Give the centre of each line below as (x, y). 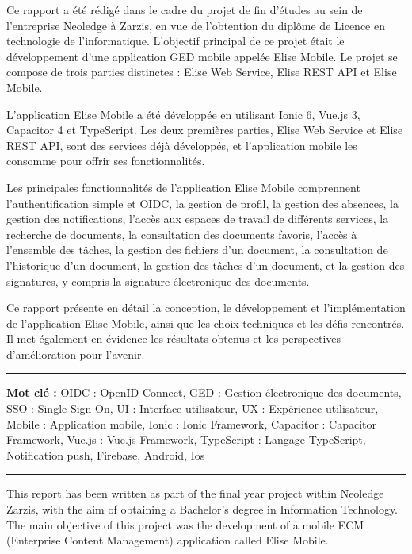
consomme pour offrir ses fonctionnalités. (106, 161)
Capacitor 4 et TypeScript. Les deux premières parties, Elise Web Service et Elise (205, 130)
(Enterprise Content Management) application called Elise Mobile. (168, 540)
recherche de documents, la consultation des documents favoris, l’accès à (182, 234)
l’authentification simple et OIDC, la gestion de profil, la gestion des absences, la (202, 203)
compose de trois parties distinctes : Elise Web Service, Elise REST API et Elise (202, 72)
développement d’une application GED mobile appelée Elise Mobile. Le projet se (202, 56)
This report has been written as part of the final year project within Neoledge (195, 493)
